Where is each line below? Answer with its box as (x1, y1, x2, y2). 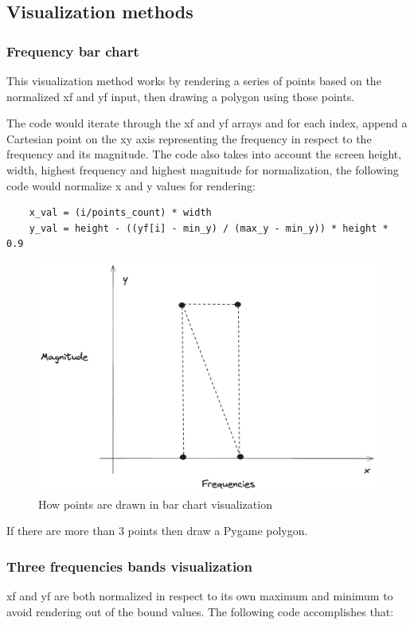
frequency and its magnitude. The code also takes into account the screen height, (6, 146, 402, 162)
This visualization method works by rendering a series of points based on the (6, 72, 381, 88)
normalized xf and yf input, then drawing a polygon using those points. (6, 88, 355, 104)
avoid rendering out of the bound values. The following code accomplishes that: (6, 603, 394, 619)
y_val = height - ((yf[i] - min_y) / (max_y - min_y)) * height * (29, 222, 389, 234)
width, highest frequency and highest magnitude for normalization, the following (6, 161, 399, 178)
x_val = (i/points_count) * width (29, 207, 212, 219)
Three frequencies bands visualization (6, 556, 252, 576)
